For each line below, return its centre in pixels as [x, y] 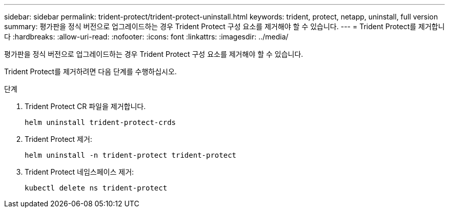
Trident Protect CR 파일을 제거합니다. [85, 106]
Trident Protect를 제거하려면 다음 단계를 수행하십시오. [90, 71]
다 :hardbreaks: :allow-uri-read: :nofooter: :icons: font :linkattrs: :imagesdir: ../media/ [146, 37]
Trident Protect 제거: [58, 139]
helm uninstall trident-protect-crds [100, 122]
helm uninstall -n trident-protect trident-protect [131, 155]
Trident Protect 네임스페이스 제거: [79, 172]
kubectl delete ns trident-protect [96, 188]
